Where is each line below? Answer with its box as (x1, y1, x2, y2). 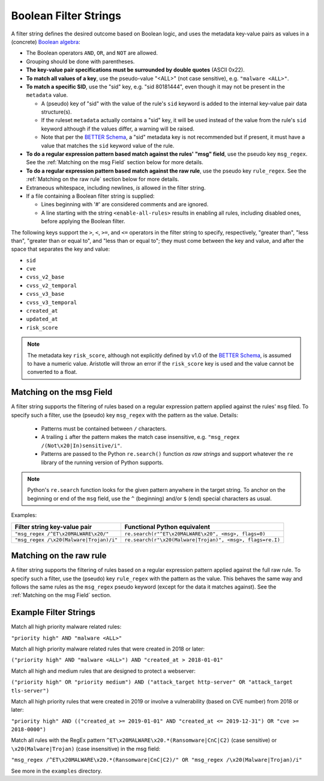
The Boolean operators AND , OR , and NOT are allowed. (26, 49, 158, 57)
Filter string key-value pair (14, 522, 92, 531)
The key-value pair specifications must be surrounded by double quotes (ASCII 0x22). (26, 66, 245, 73)
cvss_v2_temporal (26, 282, 77, 289)
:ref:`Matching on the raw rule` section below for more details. (26, 176, 179, 183)
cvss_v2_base (26, 274, 65, 281)
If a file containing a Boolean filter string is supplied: (26, 192, 155, 200)
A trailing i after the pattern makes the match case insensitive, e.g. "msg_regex (41, 433, 240, 441)
